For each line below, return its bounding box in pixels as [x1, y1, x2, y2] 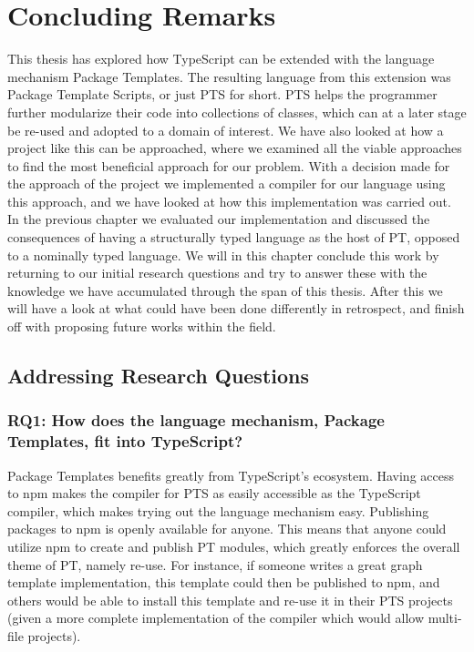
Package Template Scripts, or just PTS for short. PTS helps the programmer [7, 85, 438, 104]
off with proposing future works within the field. [7, 317, 276, 336]
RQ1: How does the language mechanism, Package [7, 409, 385, 432]
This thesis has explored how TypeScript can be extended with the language [7, 49, 435, 68]
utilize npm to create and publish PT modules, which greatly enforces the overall [7, 536, 460, 555]
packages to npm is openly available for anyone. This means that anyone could [7, 519, 447, 538]
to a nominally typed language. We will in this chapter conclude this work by [7, 245, 439, 264]
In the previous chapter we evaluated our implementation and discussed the [7, 209, 430, 229]
